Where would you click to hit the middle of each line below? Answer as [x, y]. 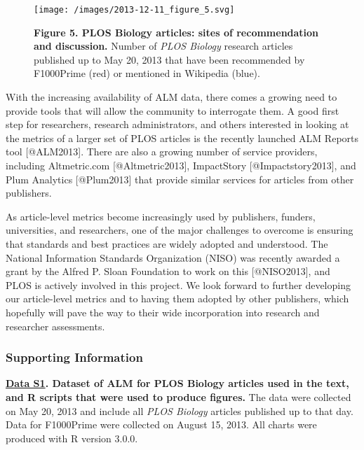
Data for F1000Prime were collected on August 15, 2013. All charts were [161, 424]
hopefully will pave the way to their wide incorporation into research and [163, 312]
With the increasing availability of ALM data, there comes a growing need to [171, 97]
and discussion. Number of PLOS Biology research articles [163, 46]
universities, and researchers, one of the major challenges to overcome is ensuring [180, 230]
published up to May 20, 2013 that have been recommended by [169, 59]
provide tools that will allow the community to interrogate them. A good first [173, 110]
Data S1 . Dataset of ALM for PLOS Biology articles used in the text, [177, 383]
